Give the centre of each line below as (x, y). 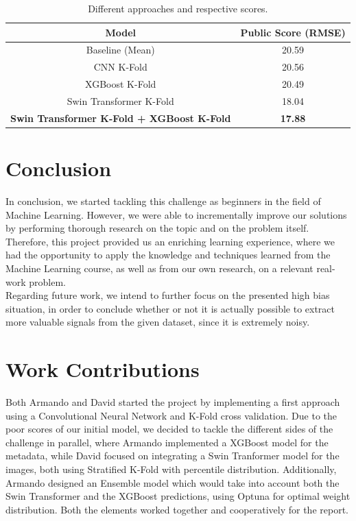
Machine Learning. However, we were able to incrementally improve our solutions (176, 214)
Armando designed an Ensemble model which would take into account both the (173, 482)
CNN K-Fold (120, 67)
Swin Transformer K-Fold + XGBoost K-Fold (121, 118)
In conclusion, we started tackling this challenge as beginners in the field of (163, 201)
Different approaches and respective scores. (178, 8)
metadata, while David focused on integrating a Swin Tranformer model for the (173, 456)
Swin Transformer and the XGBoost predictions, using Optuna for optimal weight (178, 496)
